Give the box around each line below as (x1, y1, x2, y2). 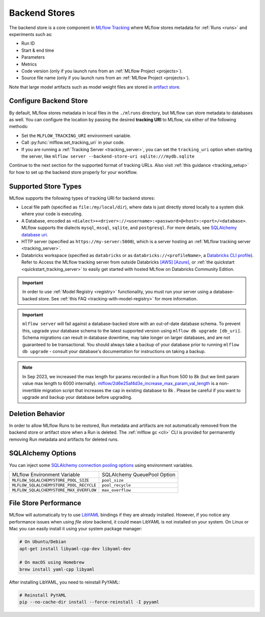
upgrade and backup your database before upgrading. (22, 394, 132, 400)
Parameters (21, 54, 45, 60)
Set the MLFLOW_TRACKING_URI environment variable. (21, 132, 132, 138)
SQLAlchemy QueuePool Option (102, 471, 176, 478)
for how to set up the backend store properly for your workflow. (9, 169, 138, 175)
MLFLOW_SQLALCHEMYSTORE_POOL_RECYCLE (12, 483, 97, 487)
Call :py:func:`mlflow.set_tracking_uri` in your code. (21, 139, 125, 145)
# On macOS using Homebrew (19, 559, 84, 565)
